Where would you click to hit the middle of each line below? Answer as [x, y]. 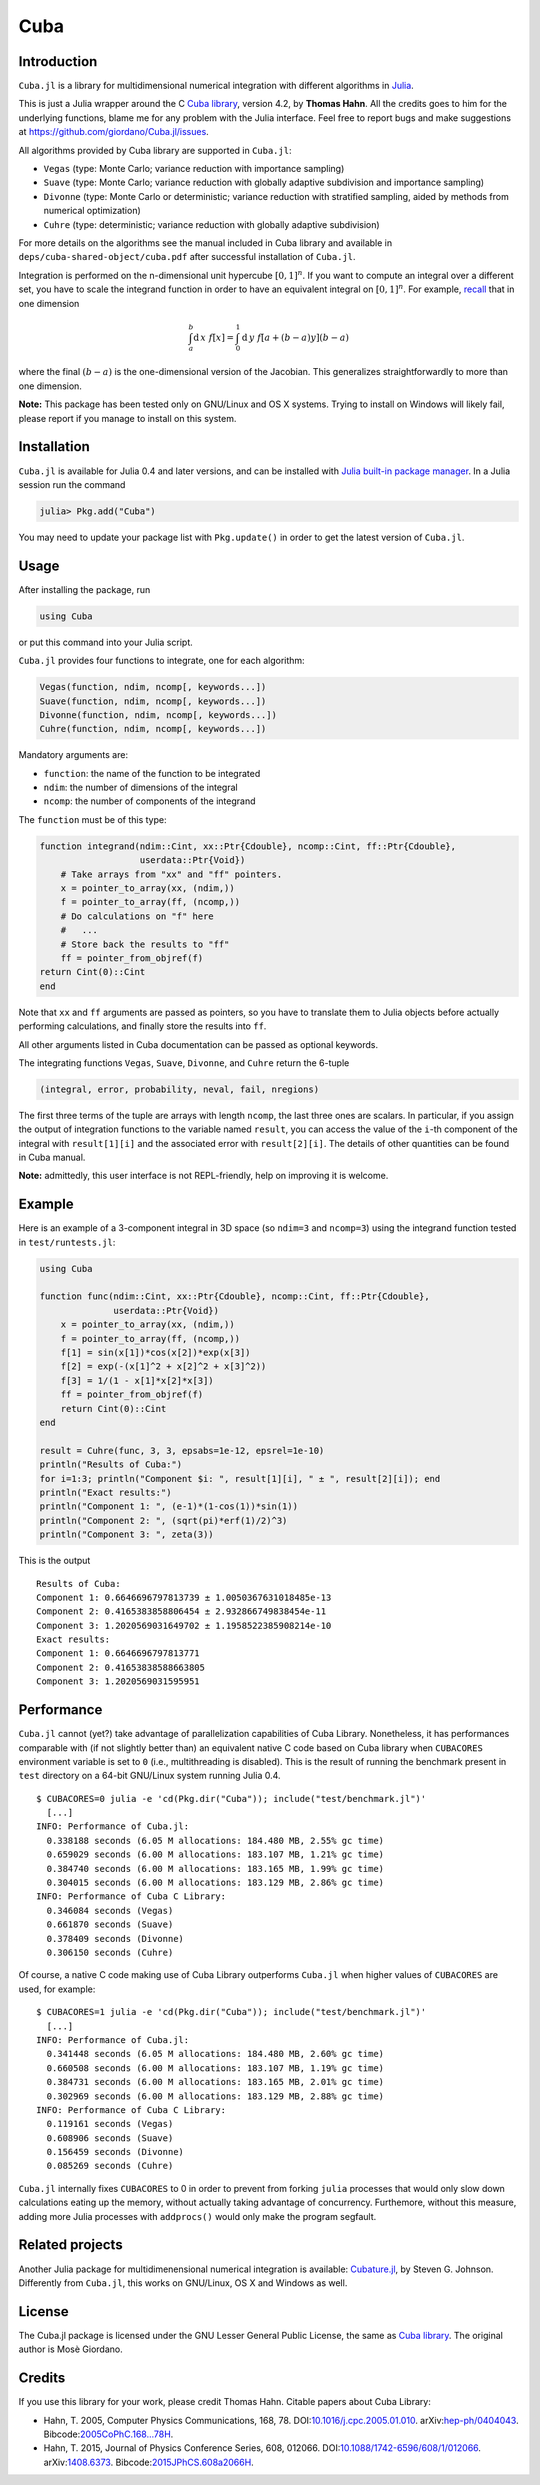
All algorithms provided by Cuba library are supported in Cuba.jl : [155, 150]
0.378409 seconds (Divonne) [115, 1938]
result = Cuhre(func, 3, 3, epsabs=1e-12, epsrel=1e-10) [182, 1450]
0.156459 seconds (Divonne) [115, 2152]
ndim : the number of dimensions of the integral [141, 787]
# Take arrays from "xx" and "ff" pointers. [171, 874]
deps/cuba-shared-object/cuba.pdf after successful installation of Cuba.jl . [187, 257]
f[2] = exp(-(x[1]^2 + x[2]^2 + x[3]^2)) [163, 1366]
